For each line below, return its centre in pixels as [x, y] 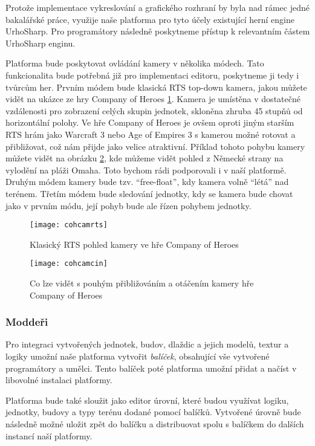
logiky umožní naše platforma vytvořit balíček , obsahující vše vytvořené [138, 356]
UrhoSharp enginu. [41, 43]
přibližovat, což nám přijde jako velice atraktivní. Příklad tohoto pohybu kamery [155, 146]
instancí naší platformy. [49, 435]
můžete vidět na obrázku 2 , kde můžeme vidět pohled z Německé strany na [145, 158]
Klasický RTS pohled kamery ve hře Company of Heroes [134, 244]
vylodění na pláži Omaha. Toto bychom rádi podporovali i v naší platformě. [146, 170]
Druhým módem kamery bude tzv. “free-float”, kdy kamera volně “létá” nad [147, 182]
